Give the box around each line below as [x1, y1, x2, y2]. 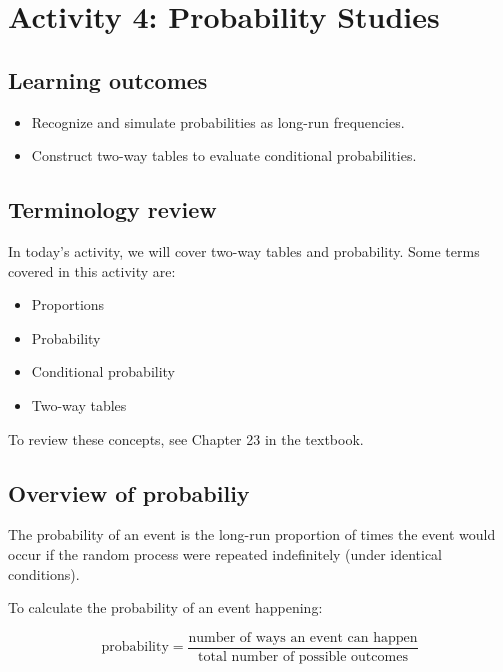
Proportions [31, 294, 105, 315]
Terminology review [8, 194, 217, 225]
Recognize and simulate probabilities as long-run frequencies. [31, 111, 405, 132]
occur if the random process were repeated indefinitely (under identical [8, 543, 443, 564]
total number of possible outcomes [198, 649, 408, 664]
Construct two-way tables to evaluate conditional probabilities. [31, 145, 417, 166]
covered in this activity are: [8, 260, 176, 281]
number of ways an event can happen [188, 630, 418, 645]
